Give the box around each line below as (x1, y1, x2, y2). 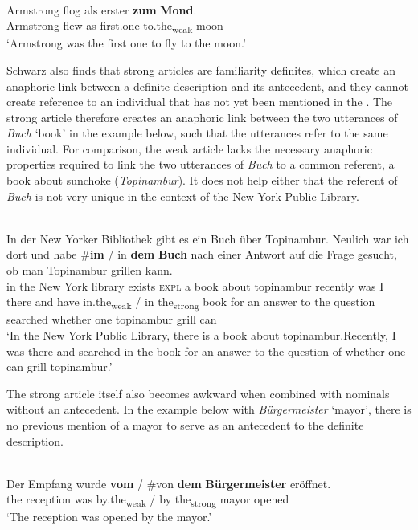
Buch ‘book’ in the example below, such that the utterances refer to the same (6, 124, 388, 141)
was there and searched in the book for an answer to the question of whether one (6, 342, 406, 359)
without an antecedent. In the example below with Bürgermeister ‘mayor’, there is (6, 401, 412, 418)
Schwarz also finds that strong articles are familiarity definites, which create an (6, 61, 395, 78)
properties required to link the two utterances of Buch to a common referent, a (6, 156, 395, 173)
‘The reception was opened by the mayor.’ (6, 508, 212, 525)
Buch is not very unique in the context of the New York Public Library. (6, 187, 359, 204)
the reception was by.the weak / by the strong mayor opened (6, 491, 289, 510)
